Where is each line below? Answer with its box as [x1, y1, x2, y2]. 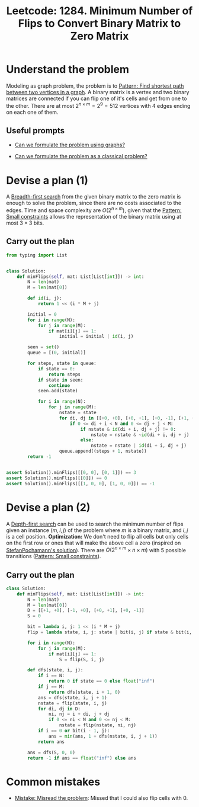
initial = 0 [27, 311, 57, 318]
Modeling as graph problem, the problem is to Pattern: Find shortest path [6, 82, 184, 89]
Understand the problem [6, 63, 129, 76]
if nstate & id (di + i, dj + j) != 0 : [80, 426, 176, 432]
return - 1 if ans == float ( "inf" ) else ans [27, 755, 136, 761]
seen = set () [27, 344, 60, 350]
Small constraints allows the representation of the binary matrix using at [6, 213, 182, 220]
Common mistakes [6, 775, 101, 789]
